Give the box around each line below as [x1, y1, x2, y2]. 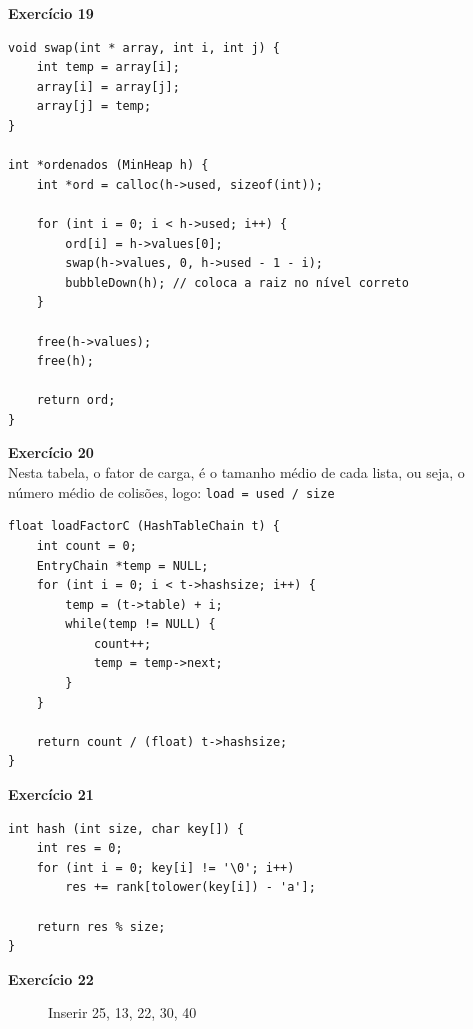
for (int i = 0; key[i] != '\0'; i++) [36, 860, 295, 875]
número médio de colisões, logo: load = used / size [8, 481, 335, 502]
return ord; [36, 393, 116, 408]
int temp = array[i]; [36, 60, 180, 75]
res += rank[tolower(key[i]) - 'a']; [65, 880, 316, 895]
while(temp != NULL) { [65, 617, 216, 632]
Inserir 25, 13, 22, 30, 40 [48, 1002, 197, 1023]
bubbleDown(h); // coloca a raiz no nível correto [65, 275, 409, 290]
